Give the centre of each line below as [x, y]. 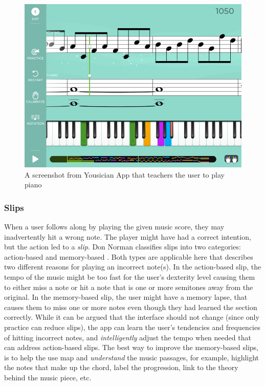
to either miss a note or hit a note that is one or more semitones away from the [129, 287]
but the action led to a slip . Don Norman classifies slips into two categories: [123, 247]
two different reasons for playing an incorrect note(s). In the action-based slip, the [133, 267]
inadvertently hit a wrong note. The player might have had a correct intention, [128, 236]
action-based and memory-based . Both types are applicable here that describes [129, 256]
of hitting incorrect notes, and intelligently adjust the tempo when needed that [128, 337]
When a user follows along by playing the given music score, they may [114, 226]
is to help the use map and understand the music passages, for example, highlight [132, 357]
